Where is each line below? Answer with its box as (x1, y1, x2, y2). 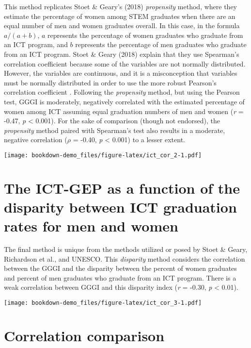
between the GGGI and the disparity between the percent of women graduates (4, 263, 237, 273)
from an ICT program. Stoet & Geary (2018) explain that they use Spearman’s (4, 49, 239, 59)
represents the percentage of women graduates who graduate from (47, 30, 243, 40)
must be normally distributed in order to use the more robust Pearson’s (4, 77, 217, 87)
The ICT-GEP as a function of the (4, 178, 240, 198)
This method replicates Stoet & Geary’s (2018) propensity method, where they (4, 1, 237, 11)
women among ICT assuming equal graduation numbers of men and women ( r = (4, 106, 244, 116)
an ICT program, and (4, 39, 68, 50)
